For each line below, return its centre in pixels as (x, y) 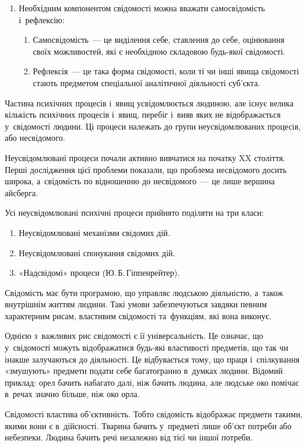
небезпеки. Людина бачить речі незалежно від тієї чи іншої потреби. (129, 437)
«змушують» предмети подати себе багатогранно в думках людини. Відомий (144, 371)
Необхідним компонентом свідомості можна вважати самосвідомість (142, 8)
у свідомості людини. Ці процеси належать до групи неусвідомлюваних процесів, (153, 126)
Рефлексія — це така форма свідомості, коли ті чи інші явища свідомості (166, 71)
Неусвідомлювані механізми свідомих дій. (94, 232)
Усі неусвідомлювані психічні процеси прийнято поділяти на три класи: (135, 213)
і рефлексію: (41, 19)
